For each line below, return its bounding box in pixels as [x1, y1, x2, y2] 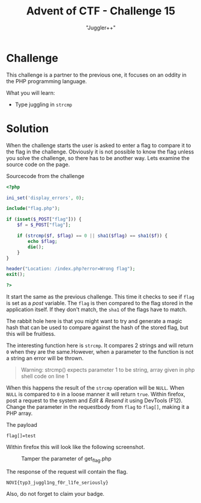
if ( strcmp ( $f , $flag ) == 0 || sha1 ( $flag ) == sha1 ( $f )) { [17, 233, 168, 239]
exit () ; [6, 272, 26, 278]
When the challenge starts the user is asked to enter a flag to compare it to [6, 141, 191, 149]
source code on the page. [6, 161, 70, 168]
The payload [6, 421, 38, 428]
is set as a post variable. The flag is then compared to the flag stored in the [6, 300, 193, 306]
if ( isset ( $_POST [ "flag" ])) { [6, 216, 82, 222]
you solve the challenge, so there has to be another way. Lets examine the [6, 154, 190, 161]
